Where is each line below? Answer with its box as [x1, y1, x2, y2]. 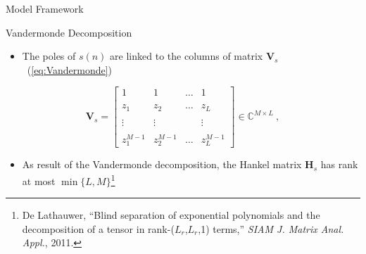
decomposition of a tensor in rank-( [22, 221, 175, 236]
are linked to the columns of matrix [110, 49, 263, 63]
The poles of [22, 49, 76, 63]
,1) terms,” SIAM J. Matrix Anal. [198, 221, 344, 236]
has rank [320, 157, 358, 172]
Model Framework [6, 1, 84, 15]
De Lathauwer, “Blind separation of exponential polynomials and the [22, 208, 320, 222]
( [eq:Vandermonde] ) [27, 62, 113, 77]
